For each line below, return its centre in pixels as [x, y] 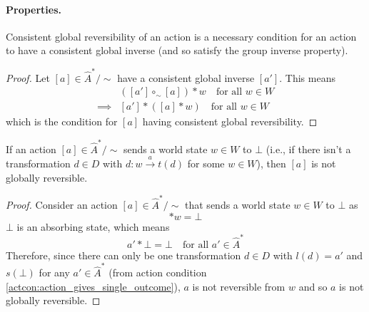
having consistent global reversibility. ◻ [230, 121]
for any [54, 272]
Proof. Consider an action [62, 204]
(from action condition [158, 272]
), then [271, 163]
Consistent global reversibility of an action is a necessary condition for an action [181, 36]
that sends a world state [238, 204]
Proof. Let [28, 77]
